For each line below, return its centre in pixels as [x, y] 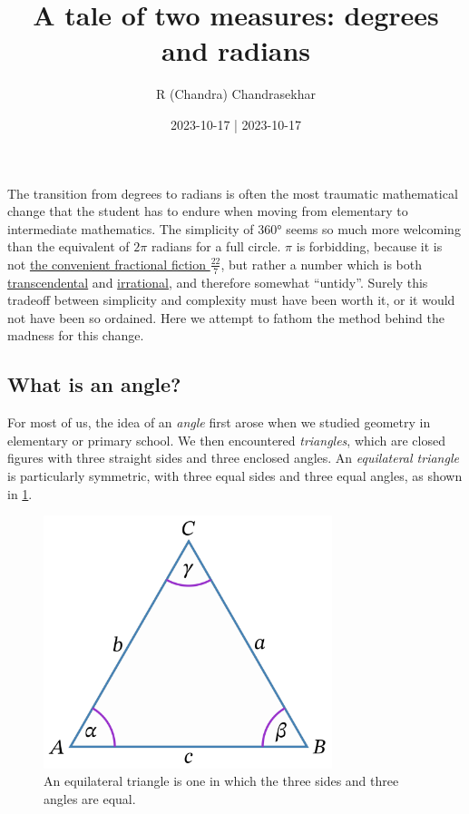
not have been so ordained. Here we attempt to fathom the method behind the [226, 317]
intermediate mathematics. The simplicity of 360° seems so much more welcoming [234, 228]
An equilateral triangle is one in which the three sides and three [221, 781]
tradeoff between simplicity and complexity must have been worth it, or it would [231, 300]
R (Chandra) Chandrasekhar [236, 94]
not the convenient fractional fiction [107, 264]
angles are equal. [90, 798]
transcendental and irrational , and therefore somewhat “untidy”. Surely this [218, 282]
